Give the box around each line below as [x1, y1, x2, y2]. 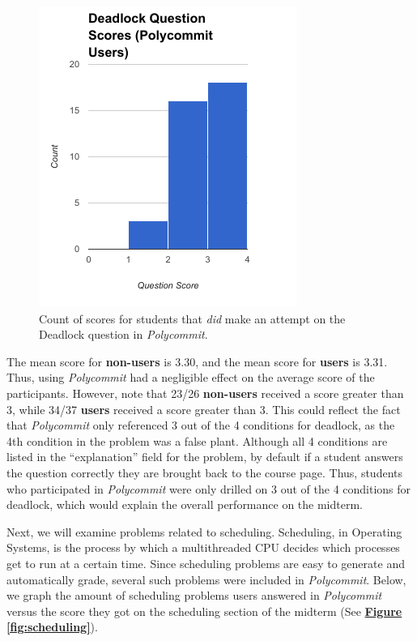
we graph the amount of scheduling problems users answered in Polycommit [6, 587, 382, 604]
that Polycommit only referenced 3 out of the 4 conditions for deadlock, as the [6, 417, 395, 434]
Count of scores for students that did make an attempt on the [39, 310, 346, 327]
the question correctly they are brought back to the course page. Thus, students [6, 464, 403, 481]
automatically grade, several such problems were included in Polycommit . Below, [6, 570, 406, 588]
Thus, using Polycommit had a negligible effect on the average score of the [6, 369, 375, 386]
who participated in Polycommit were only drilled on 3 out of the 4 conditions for [6, 480, 411, 497]
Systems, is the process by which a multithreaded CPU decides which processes [6, 539, 400, 556]
